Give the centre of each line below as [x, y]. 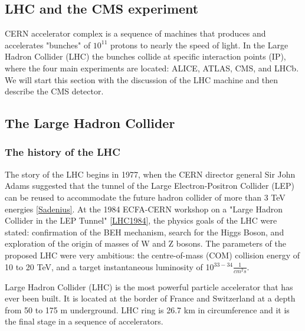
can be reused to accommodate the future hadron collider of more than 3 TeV [145, 197]
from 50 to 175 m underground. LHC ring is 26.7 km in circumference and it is [147, 309]
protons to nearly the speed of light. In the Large [199, 45]
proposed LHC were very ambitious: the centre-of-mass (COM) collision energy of [152, 255]
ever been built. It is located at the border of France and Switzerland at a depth [150, 298]
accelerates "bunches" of [48, 45]
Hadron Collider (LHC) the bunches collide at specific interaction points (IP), [145, 56]
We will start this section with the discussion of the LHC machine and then [142, 79]
